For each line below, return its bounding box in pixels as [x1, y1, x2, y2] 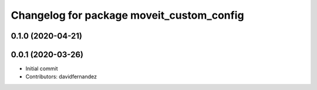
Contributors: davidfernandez [25, 73, 97, 80]
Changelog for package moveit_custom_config [11, 9, 244, 22]
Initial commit [25, 65, 58, 72]
